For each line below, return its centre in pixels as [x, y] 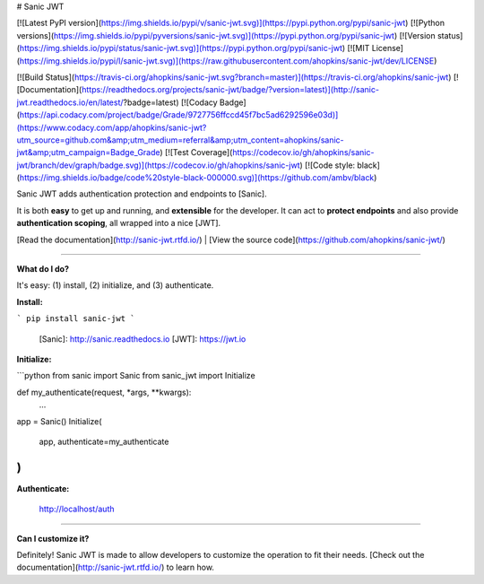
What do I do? [43, 269]
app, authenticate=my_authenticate [104, 441]
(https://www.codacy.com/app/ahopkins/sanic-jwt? [112, 127]
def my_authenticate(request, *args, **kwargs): [104, 392]
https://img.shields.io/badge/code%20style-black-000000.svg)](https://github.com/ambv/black [197, 178]
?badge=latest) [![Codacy [171, 102]
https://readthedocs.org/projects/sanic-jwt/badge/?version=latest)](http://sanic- [230, 90]
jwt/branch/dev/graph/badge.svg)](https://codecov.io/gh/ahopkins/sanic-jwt [158, 165]
